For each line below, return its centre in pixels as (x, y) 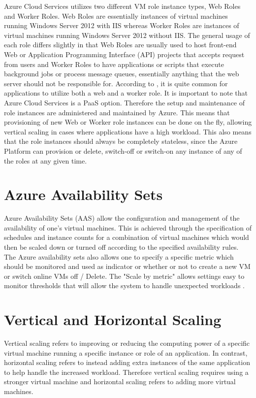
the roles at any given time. (46, 160)
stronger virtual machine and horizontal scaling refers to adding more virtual (120, 381)
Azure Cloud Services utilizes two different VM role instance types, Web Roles (122, 6)
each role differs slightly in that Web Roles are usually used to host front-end (120, 45)
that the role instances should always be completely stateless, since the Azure (121, 141)
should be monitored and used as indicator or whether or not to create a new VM (127, 266)
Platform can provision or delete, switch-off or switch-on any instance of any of (123, 150)
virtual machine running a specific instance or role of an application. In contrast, (126, 352)
